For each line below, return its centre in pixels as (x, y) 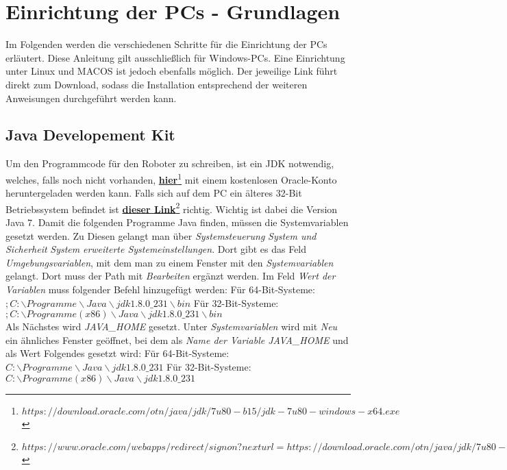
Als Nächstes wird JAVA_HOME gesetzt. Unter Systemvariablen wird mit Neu (172, 326)
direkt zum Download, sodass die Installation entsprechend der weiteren (157, 84)
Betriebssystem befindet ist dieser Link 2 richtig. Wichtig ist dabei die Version (172, 208)
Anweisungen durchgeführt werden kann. (91, 98)
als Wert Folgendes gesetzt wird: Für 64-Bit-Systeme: (118, 353)
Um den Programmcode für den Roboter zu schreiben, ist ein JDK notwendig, (170, 163)
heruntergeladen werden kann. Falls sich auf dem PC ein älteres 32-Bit (154, 193)
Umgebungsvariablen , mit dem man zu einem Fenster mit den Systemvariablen (170, 262)
